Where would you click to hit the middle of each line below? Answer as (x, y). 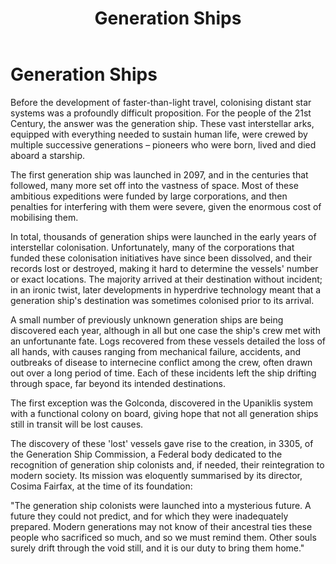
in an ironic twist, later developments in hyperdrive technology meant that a (166, 289)
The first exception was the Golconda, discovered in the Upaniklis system (162, 403)
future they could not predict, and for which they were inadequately (149, 516)
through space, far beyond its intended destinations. (118, 383)
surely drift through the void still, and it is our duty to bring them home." (157, 548)
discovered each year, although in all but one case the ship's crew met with (165, 330)
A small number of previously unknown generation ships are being (147, 319)
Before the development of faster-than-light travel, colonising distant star (161, 102)
